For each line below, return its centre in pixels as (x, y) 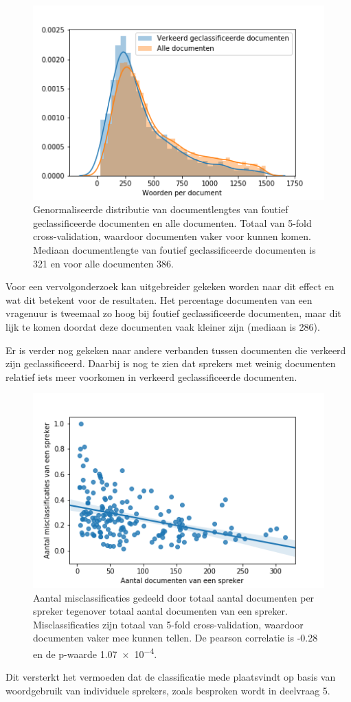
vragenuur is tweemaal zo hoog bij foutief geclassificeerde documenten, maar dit (173, 313)
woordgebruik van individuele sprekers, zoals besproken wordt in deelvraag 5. (168, 690)
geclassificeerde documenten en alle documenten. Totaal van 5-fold (172, 222)
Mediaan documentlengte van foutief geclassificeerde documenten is (174, 250)
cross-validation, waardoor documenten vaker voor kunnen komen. (172, 236)
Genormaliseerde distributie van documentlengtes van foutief (161, 209)
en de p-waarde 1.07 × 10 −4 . (95, 653)
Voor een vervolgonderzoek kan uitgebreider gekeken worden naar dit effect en (170, 286)
